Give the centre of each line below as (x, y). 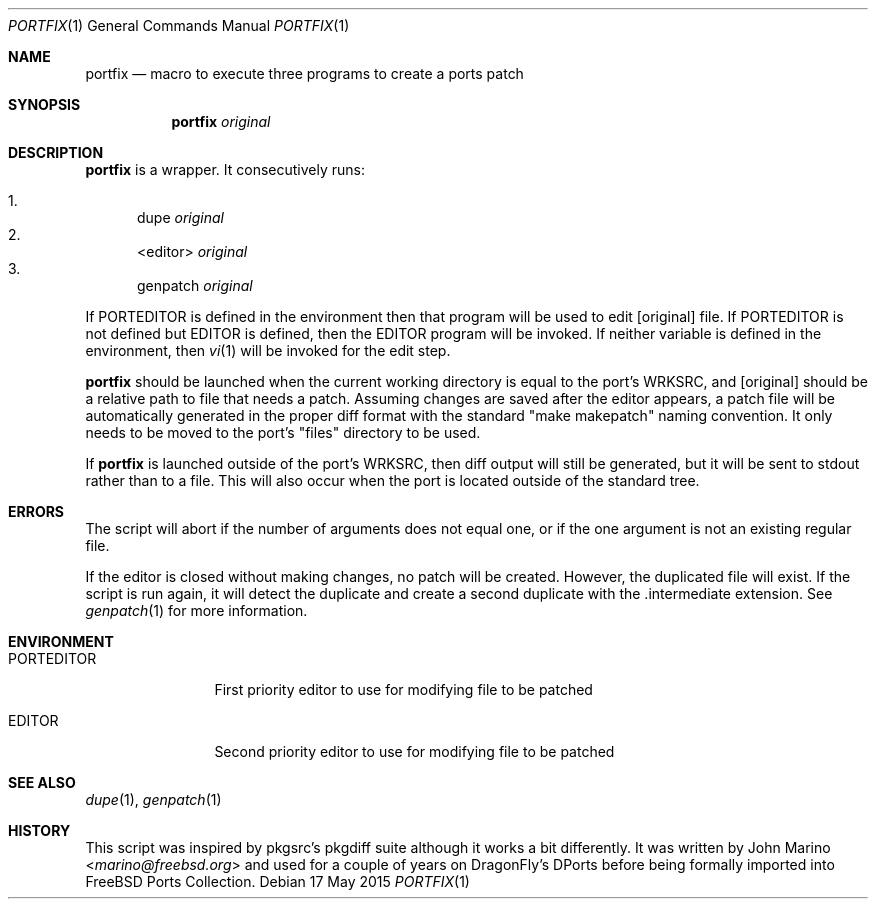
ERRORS (36, 511)
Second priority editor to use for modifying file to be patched (414, 751)
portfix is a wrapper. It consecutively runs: (225, 169)
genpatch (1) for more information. (196, 610)
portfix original (221, 121)
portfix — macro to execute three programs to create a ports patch (304, 73)
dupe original (180, 217)
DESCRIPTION (56, 152)
